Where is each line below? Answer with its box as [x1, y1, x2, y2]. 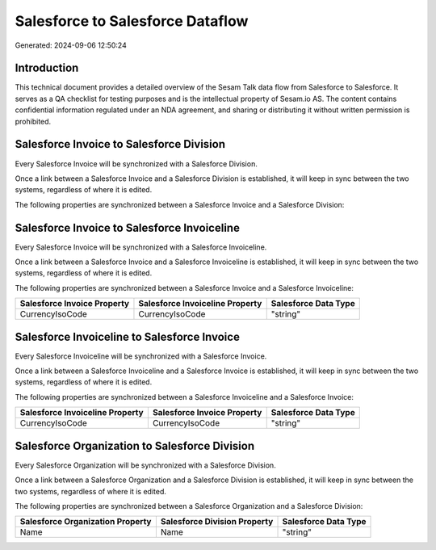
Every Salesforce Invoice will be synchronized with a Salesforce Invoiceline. [15, 242, 267, 252]
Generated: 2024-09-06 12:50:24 [15, 40, 127, 50]
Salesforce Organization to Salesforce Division [15, 439, 254, 452]
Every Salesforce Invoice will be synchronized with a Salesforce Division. [15, 158, 258, 169]
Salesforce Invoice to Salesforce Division [15, 137, 226, 151]
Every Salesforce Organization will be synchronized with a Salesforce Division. [15, 460, 276, 470]
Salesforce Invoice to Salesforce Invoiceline [15, 220, 240, 234]
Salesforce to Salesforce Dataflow [15, 12, 249, 30]
